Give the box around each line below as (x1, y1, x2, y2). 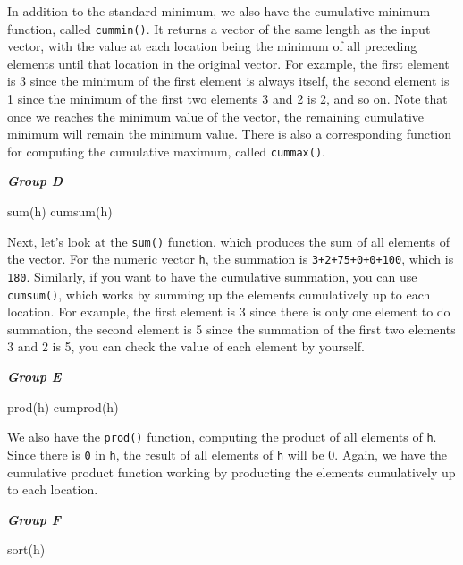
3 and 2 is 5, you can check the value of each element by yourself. (7, 337, 365, 356)
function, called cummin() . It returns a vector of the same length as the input (7, 19, 431, 38)
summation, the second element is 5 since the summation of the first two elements (7, 319, 456, 338)
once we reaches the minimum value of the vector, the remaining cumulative (7, 106, 425, 125)
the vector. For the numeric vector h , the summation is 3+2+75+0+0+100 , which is (7, 249, 454, 268)
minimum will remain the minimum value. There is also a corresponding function (7, 124, 451, 143)
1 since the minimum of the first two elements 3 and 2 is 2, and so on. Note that (7, 89, 448, 108)
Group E (7, 367, 62, 386)
